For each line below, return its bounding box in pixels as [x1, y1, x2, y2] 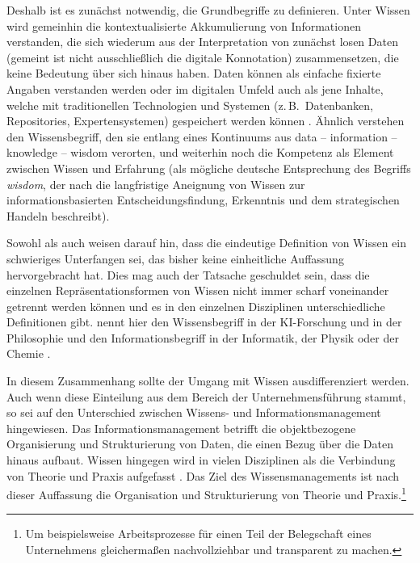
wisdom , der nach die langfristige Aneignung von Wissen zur [6, 175, 305, 192]
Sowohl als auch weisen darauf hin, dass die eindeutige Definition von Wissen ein [6, 234, 406, 251]
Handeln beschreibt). [6, 207, 110, 224]
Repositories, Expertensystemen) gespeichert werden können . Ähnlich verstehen [6, 112, 405, 129]
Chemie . [6, 345, 51, 362]
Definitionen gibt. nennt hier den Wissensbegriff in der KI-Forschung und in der [6, 313, 402, 330]
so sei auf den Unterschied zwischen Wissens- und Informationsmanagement [6, 404, 381, 421]
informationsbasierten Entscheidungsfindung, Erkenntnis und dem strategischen [6, 191, 400, 208]
